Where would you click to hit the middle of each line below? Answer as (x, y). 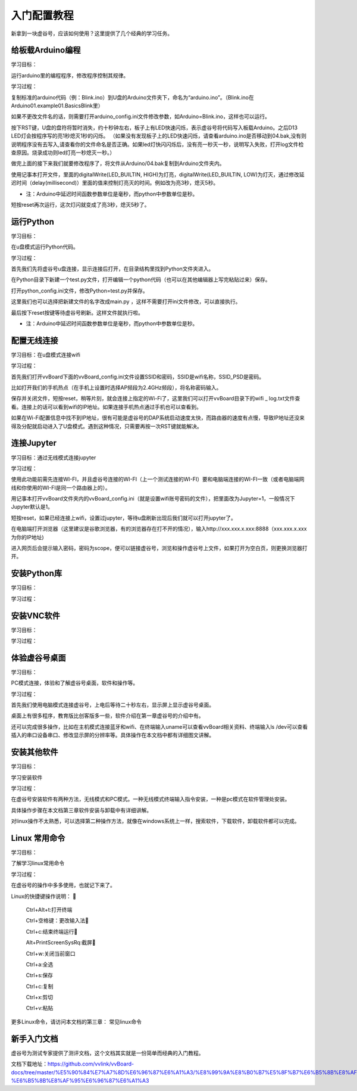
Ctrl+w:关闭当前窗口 (51, 953)
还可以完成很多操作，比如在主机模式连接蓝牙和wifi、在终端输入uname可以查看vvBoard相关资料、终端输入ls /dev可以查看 (159, 726)
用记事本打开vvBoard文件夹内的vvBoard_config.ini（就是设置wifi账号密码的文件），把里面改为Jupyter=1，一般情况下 (153, 499)
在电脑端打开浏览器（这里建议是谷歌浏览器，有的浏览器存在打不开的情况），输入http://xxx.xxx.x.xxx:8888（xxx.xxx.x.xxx (159, 529)
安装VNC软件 (36, 616)
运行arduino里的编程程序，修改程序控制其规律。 (70, 75)
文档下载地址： (29, 1064)
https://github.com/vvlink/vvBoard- (91, 1064)
